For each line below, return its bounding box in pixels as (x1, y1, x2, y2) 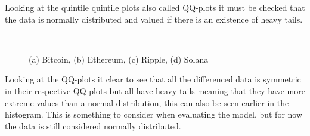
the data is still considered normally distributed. (5, 119, 181, 132)
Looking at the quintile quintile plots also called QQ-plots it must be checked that (5, 1, 305, 13)
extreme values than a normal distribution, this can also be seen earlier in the (5, 96, 289, 109)
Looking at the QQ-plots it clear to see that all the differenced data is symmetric (5, 73, 301, 85)
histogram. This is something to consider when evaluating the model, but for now (5, 108, 303, 120)
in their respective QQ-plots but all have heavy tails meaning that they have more (5, 84, 305, 97)
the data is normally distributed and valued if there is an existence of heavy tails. (5, 13, 303, 25)
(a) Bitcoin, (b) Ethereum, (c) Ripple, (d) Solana (29, 52, 209, 65)
